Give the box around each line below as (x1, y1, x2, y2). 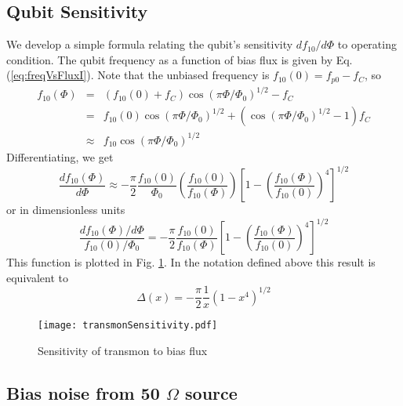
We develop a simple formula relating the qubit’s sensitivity (6, 36, 293, 53)
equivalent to (6, 269, 68, 285)
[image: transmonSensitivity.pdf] (38, 320, 218, 332)
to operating (337, 36, 397, 53)
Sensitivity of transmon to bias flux (38, 343, 208, 359)
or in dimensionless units (6, 201, 125, 218)
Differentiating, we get (6, 148, 114, 165)
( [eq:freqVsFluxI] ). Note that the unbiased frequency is (6, 67, 270, 83)
